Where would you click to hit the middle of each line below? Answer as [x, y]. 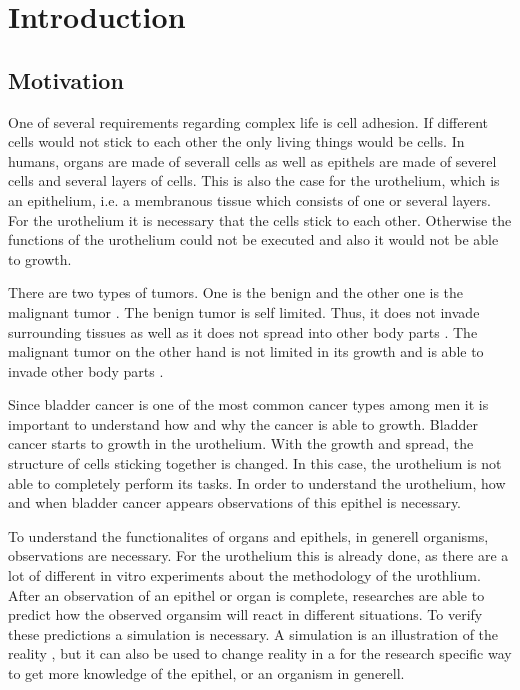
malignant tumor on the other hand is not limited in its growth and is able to [246, 351]
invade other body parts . [86, 370]
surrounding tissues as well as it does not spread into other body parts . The [243, 331]
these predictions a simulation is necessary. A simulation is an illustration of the [253, 633]
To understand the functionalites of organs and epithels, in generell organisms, [248, 535]
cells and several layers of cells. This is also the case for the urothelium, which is [254, 180]
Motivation [66, 79]
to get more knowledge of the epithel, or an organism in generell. [206, 673]
